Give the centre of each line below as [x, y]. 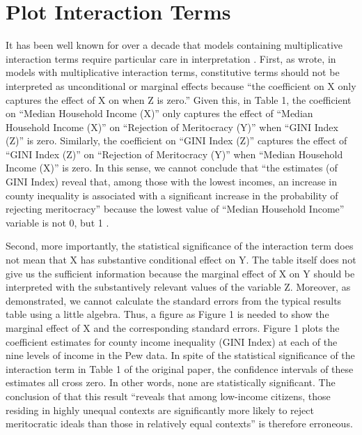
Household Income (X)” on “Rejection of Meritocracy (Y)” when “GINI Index [172, 127]
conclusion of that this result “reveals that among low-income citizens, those [168, 396]
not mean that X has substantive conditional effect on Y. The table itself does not [181, 260]
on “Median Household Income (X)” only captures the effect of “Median [159, 113]
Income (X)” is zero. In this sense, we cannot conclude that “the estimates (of [172, 168]
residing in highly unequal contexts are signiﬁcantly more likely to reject [160, 410]
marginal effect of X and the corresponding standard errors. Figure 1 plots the [173, 328]
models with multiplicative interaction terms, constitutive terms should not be [173, 72]
